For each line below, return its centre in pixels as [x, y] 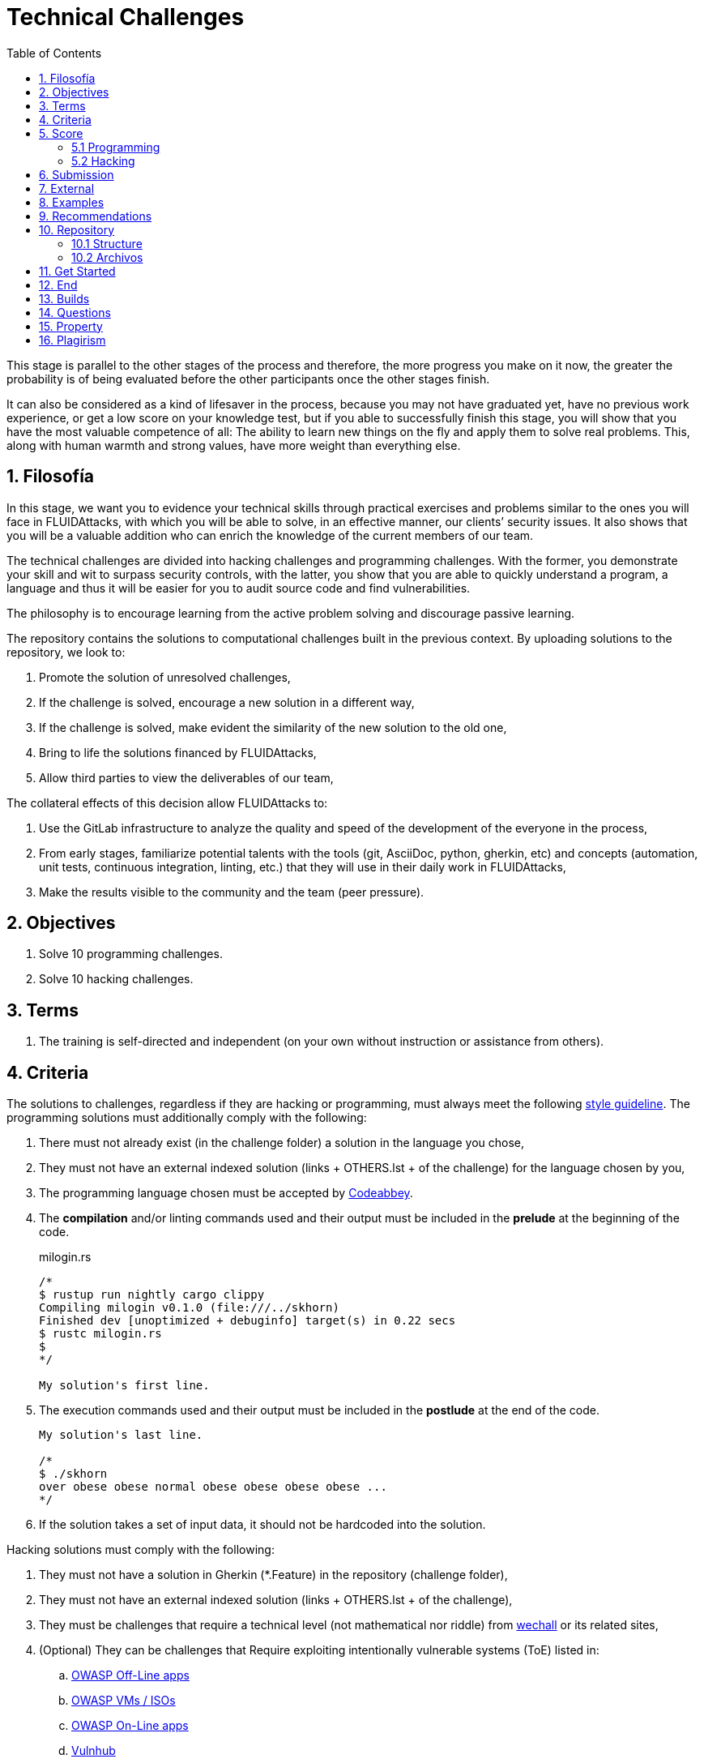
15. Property [71, 326]
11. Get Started [77, 271]
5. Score [61, 133]
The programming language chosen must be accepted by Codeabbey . [226, 1193]
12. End [58, 285]
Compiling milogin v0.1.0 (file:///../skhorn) [189, 1308]
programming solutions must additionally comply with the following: [187, 1118]
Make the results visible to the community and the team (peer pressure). [232, 892]
